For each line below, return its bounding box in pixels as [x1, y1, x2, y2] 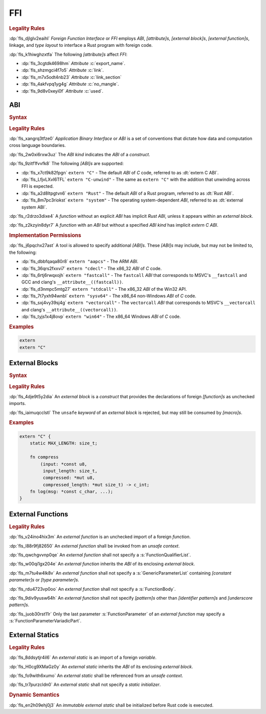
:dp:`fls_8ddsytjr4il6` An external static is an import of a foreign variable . [9, 654, 157, 660]
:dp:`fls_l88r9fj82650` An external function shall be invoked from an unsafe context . [9, 543, 180, 549]
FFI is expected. [21, 183, 54, 189]
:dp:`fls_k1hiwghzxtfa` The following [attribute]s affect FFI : [9, 51, 128, 57]
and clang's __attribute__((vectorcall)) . [21, 306, 118, 312]
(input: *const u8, [40, 461, 87, 467]
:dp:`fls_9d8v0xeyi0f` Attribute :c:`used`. [21, 88, 103, 94]
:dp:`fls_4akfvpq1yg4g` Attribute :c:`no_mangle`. [21, 81, 119, 87]
